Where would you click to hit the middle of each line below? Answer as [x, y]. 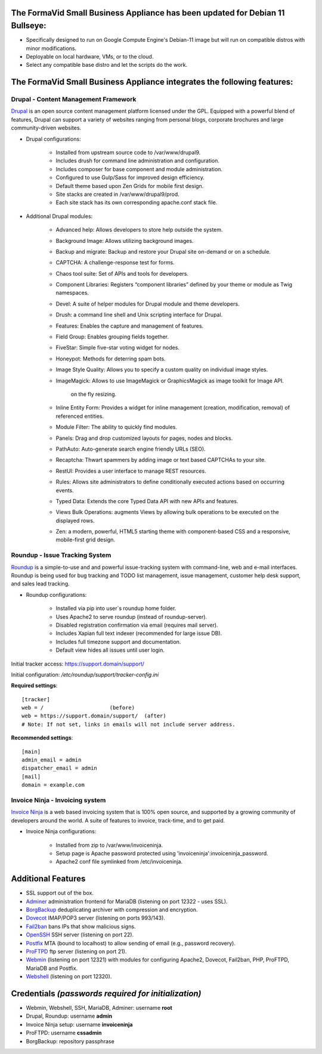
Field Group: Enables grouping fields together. [112, 337]
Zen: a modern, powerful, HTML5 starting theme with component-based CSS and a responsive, [173, 532]
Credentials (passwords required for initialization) [106, 993]
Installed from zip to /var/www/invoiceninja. [109, 845]
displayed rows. [75, 520]
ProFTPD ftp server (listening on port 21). [76, 951]
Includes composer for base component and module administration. [139, 169]
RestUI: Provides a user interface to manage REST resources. [131, 471]
